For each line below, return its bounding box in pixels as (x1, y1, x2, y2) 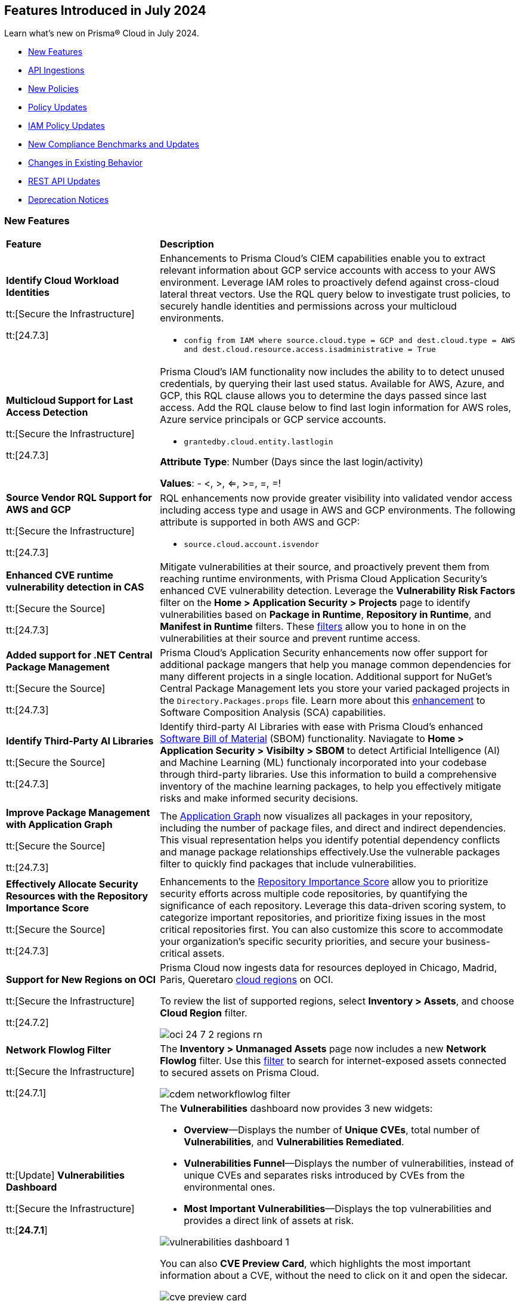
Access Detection (6, 406, 88, 418)
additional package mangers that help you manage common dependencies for (160, 659, 511, 671)
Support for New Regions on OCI (6, 974, 156, 986)
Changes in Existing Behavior (28, 157, 143, 168)
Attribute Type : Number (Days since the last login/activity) (160, 456, 423, 468)
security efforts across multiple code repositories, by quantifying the (160, 888, 468, 900)
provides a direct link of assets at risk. (184, 1215, 354, 1227)
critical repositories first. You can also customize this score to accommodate (160, 923, 503, 936)
